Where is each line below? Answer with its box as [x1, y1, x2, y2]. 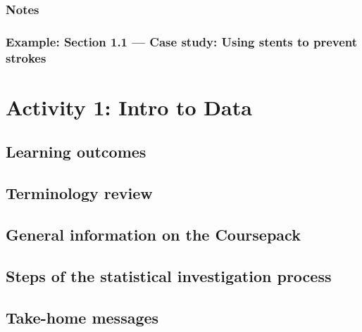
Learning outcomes [6, 141, 146, 162]
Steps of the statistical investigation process [6, 264, 332, 286]
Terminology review [6, 182, 153, 204]
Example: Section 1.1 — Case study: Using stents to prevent [6, 32, 358, 50]
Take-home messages [6, 306, 159, 328]
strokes [6, 49, 46, 66]
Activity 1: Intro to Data [6, 92, 252, 121]
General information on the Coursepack [6, 223, 301, 245]
